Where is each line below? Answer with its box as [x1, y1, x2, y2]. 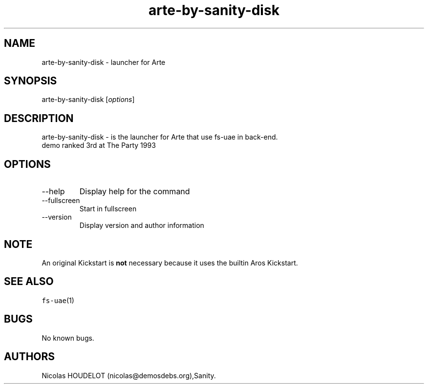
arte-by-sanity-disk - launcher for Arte [42, 58, 166, 66]
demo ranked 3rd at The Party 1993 [42, 141, 156, 150]
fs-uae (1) [42, 296, 74, 305]
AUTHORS [4, 350, 55, 363]
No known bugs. [42, 333, 94, 342]
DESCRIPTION [4, 112, 74, 124]
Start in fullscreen [79, 204, 137, 213]
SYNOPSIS [4, 75, 57, 87]
